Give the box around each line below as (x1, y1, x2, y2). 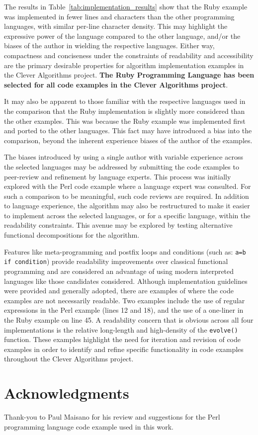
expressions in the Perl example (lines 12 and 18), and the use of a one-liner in (4, 305, 244, 315)
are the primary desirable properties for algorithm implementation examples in (4, 60, 244, 70)
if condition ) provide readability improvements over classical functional (4, 256, 228, 266)
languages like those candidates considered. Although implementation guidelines (4, 275, 248, 286)
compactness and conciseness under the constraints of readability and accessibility (4, 50, 254, 60)
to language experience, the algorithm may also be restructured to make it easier (4, 200, 250, 211)
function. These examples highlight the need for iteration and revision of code (4, 334, 241, 345)
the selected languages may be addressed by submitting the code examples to (4, 161, 239, 172)
